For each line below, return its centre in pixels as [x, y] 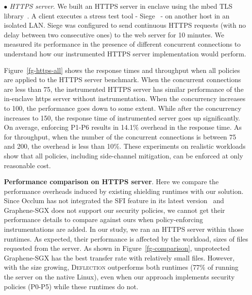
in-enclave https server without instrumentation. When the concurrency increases [125, 98]
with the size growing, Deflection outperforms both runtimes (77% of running [121, 267]
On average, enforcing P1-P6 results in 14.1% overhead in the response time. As [123, 127]
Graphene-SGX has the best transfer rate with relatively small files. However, [119, 257]
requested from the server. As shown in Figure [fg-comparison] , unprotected [117, 248]
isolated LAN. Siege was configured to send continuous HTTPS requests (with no [125, 25]
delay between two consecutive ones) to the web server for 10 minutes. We [114, 34]
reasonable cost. [27, 165]
